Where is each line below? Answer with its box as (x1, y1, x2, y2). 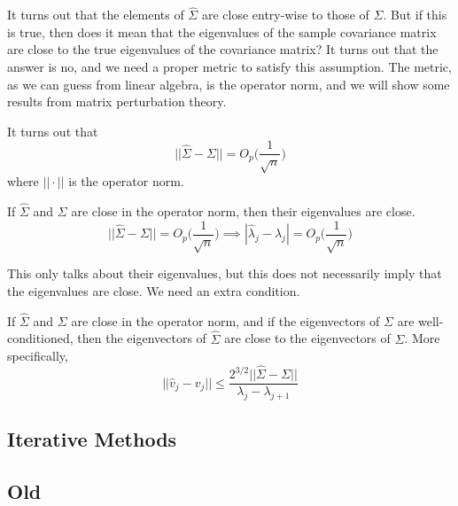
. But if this (383, 5, 447, 24)
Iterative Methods (7, 425, 177, 453)
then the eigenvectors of (77, 329, 206, 347)
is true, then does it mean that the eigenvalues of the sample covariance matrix (7, 22, 437, 41)
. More (404, 329, 440, 347)
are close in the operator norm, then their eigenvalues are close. (71, 202, 415, 221)
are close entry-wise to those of (201, 5, 369, 24)
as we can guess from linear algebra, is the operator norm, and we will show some (7, 74, 450, 93)
